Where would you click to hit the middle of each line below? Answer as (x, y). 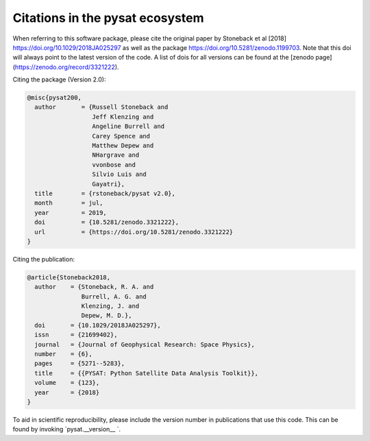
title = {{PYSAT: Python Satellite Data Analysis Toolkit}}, (147, 373)
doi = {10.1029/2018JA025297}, (98, 325)
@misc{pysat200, (54, 98)
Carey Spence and (121, 136)
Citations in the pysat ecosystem (109, 18)
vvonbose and (114, 165)
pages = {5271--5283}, (80, 364)
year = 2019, (71, 213)
